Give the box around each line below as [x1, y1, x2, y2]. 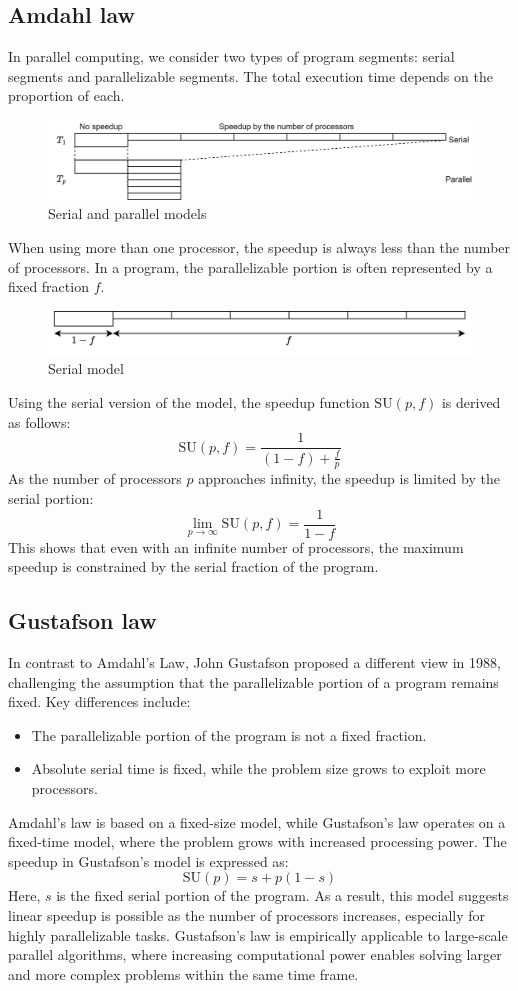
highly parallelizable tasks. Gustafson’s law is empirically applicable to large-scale [8, 924, 508, 945]
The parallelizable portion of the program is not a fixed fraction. [31, 724, 427, 745]
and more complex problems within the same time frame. [8, 963, 359, 984]
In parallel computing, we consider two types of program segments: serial [8, 46, 455, 67]
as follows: [8, 411, 71, 432]
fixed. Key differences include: [8, 691, 191, 712]
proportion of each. [8, 85, 125, 106]
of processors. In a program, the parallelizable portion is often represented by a [8, 256, 493, 277]
